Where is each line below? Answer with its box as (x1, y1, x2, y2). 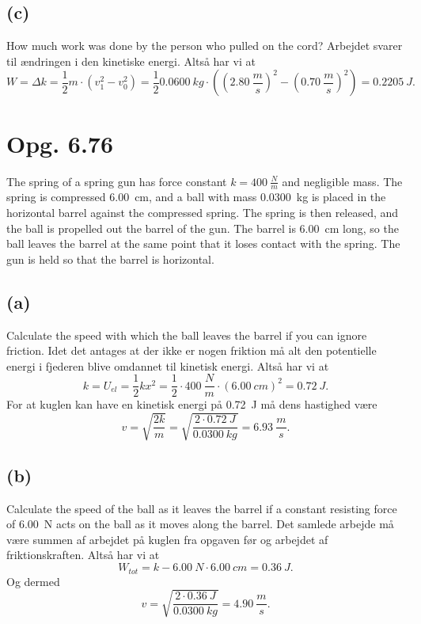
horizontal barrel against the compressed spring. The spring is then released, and (6, 204, 399, 220)
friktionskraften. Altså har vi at (6, 546, 160, 563)
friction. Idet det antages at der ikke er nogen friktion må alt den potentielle (6, 342, 377, 359)
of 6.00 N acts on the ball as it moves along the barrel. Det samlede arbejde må (6, 516, 394, 532)
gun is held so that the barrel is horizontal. (6, 250, 214, 267)
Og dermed (6, 573, 60, 589)
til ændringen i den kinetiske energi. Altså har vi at (6, 52, 256, 69)
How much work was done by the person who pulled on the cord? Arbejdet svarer (6, 37, 403, 54)
